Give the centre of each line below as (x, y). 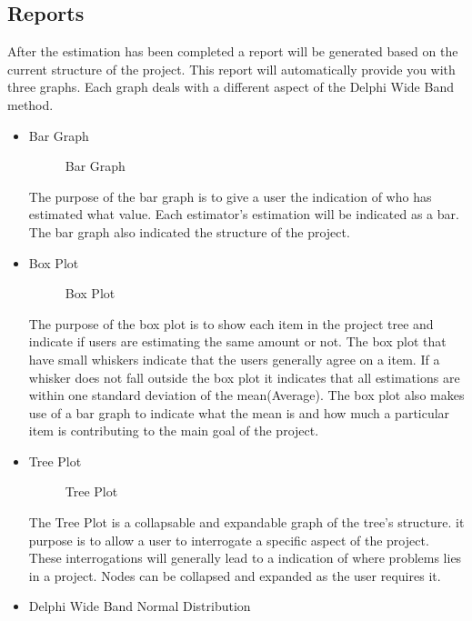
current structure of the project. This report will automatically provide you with (231, 69)
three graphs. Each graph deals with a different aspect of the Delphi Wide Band (231, 87)
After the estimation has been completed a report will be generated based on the (233, 51)
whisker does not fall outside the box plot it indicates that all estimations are (244, 377)
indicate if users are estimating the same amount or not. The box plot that (237, 341)
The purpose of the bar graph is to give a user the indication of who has (230, 196)
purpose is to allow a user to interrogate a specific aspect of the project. (229, 540)
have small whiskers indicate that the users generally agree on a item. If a (234, 359)
